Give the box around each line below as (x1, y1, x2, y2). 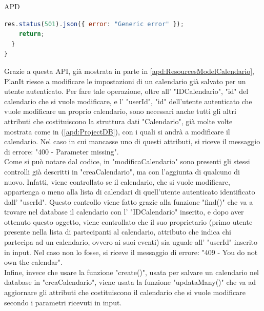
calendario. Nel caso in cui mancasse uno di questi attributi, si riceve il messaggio (4, 136, 260, 147)
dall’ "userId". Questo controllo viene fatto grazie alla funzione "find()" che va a (4, 196, 253, 207)
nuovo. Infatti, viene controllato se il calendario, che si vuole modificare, (4, 176, 230, 187)
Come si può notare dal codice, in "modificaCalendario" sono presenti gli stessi (4, 156, 250, 167)
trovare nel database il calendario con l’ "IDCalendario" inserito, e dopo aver (4, 206, 244, 217)
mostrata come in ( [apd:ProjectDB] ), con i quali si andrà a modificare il (4, 126, 230, 137)
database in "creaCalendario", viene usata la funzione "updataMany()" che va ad (4, 277, 256, 287)
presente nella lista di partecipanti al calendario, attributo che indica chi (4, 226, 231, 237)
